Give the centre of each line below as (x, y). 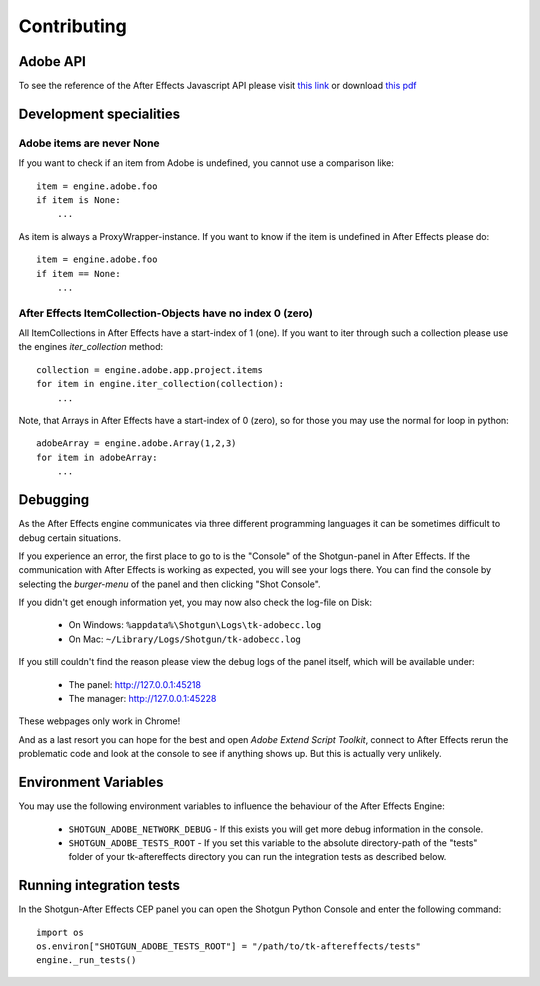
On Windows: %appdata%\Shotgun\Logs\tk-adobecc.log (195, 625)
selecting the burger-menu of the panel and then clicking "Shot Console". (169, 584)
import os (60, 932)
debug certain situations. (70, 537)
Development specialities (99, 113)
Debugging (54, 500)
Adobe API (52, 61)
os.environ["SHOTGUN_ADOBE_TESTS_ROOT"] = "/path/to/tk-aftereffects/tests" (229, 946)
